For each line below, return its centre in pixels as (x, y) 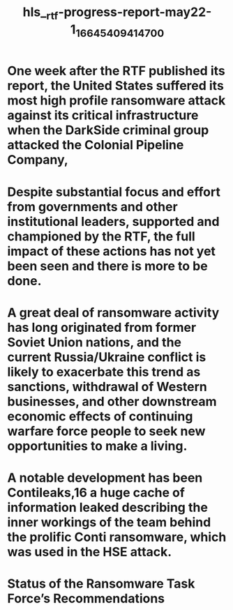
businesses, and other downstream (112, 401)
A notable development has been (105, 478)
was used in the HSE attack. (90, 552)
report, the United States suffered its (116, 86)
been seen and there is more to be (107, 266)
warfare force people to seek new (106, 431)
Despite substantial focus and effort (114, 192)
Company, (38, 160)
